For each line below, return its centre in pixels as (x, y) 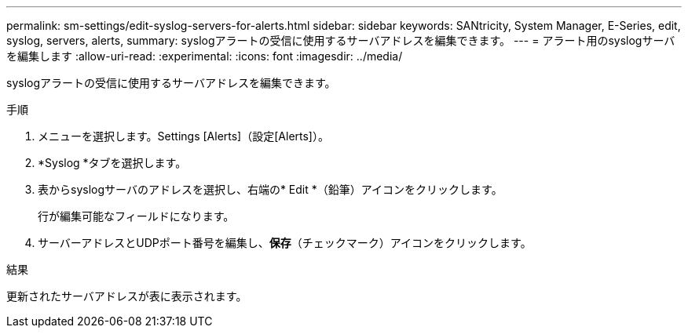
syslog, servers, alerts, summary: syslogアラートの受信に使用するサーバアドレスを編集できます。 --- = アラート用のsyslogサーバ (341, 40)
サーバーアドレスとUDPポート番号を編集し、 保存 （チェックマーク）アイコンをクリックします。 (285, 243)
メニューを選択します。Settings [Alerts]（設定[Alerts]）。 (183, 136)
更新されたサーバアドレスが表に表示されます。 (127, 296)
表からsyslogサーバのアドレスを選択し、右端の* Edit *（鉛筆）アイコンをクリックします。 (270, 189)
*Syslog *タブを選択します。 (112, 163)
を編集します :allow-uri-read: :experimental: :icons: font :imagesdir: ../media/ (205, 56)
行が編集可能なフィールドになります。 (136, 216)
